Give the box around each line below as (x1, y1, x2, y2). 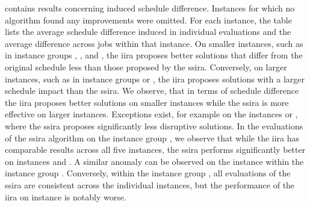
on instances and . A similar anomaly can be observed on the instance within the (5, 155, 304, 167)
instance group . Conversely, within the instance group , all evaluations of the (5, 167, 291, 179)
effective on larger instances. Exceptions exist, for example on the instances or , (5, 108, 298, 120)
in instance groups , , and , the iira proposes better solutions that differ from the (5, 49, 303, 61)
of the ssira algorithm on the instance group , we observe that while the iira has (5, 131, 300, 144)
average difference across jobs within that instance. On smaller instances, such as (5, 37, 303, 49)
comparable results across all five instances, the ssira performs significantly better (5, 143, 306, 156)
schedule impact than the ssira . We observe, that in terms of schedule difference (5, 84, 299, 97)
